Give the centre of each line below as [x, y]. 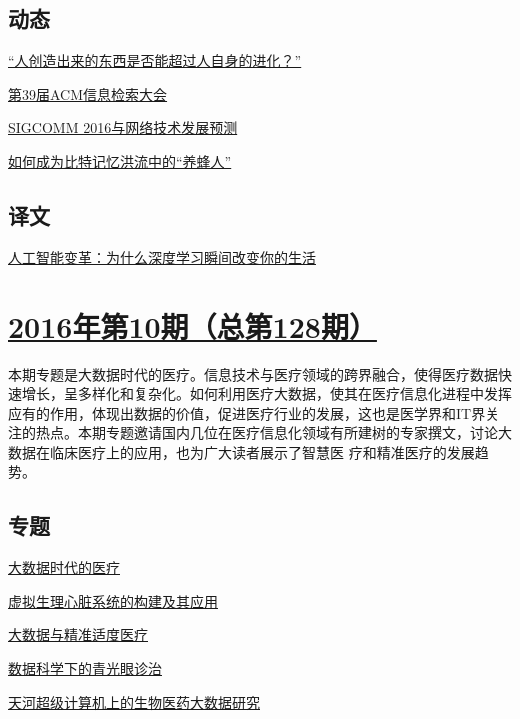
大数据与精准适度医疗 [78, 634]
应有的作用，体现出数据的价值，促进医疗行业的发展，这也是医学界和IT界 [247, 412]
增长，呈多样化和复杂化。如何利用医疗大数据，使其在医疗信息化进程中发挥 [266, 393]
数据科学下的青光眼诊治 [85, 668]
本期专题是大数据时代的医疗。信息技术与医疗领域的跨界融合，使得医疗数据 [253, 373]
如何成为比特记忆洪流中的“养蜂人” [120, 160]
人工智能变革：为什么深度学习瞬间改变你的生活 [162, 256]
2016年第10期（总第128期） [192, 325]
